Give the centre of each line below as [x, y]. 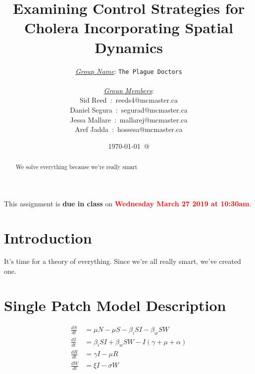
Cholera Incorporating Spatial [129, 28]
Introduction [48, 237]
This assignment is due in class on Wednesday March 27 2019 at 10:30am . [128, 203]
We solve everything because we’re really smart [76, 167]
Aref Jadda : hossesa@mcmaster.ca [129, 129]
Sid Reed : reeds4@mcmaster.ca [129, 100]
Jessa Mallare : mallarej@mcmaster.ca [129, 119]
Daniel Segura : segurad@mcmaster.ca [129, 109]
